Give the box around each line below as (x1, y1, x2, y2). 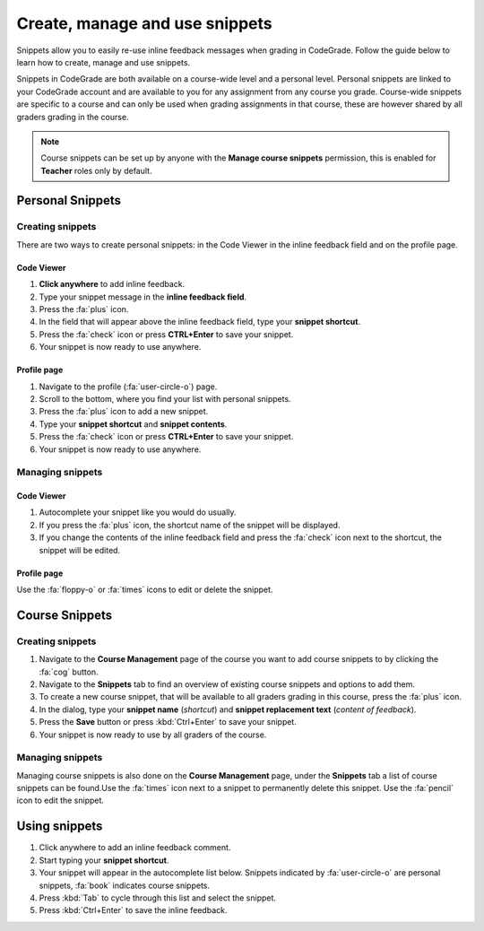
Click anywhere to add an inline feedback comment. (39, 842, 231, 853)
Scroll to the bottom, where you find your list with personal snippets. (39, 393, 291, 404)
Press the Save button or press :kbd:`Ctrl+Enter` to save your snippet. (39, 717, 298, 727)
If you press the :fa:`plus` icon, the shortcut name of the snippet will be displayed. (39, 519, 341, 530)
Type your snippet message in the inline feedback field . (39, 291, 246, 302)
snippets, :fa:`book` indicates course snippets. (39, 880, 211, 891)
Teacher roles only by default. (40, 165, 152, 176)
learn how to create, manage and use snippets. (16, 57, 191, 67)
